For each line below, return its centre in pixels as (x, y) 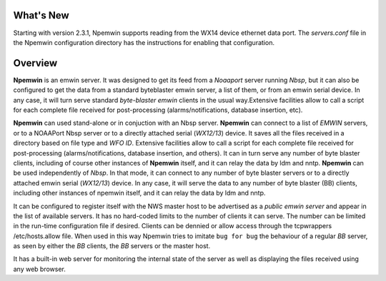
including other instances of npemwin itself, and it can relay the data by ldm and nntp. (139, 193)
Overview (35, 63)
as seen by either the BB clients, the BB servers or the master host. (112, 246)
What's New (41, 15)
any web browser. (39, 269)
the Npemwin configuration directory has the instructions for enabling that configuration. (144, 42)
